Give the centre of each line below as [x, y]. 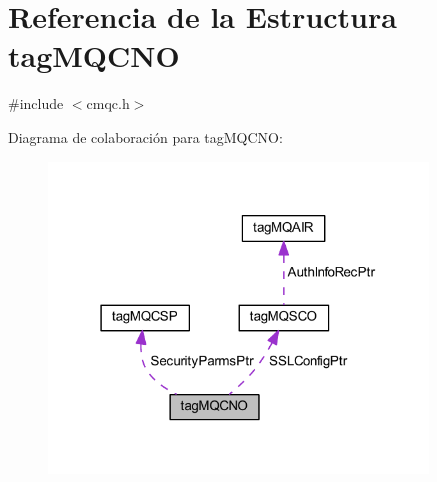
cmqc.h [108, 103]
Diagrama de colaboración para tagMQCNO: [145, 136]
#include [36, 103]
